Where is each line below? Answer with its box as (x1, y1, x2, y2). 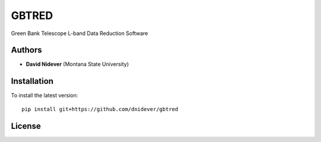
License (11, 121, 41, 131)
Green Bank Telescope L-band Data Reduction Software (11, 30, 149, 37)
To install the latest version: (11, 92, 78, 99)
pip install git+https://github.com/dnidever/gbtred (21, 106, 178, 112)
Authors (11, 45, 42, 55)
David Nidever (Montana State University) (26, 61, 129, 68)
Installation (11, 76, 53, 86)
